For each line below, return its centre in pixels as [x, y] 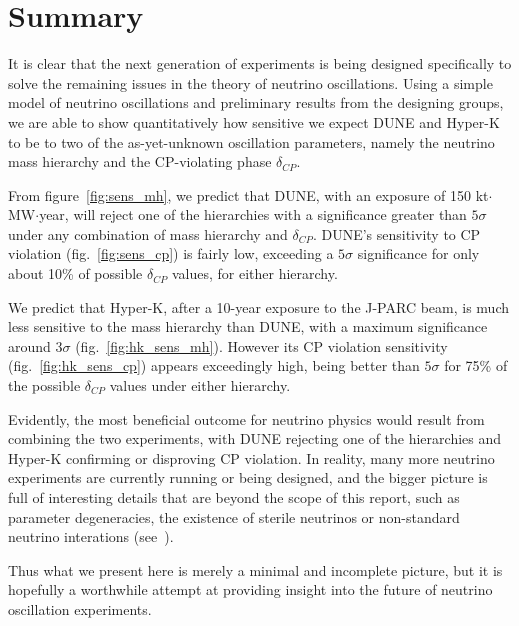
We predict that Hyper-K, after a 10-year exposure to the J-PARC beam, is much [259, 306]
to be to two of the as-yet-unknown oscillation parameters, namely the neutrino [251, 141]
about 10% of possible [75, 273]
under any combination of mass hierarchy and [148, 233]
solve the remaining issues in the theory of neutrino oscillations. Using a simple [250, 82]
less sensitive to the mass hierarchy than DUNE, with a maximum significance [248, 326]
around [29, 345]
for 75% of [476, 365]
